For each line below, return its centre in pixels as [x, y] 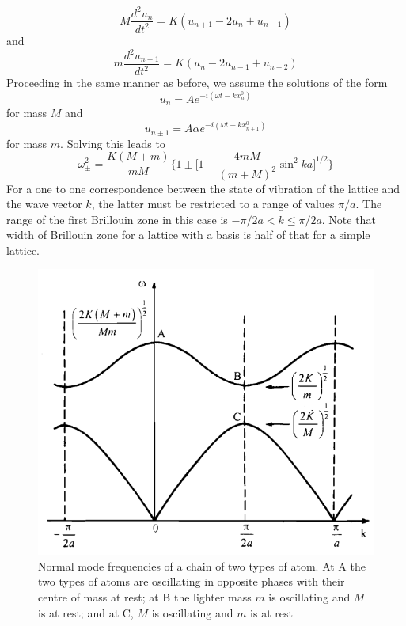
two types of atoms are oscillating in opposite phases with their [192, 581]
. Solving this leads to [113, 143]
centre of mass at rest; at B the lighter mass [145, 597]
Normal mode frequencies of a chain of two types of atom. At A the [202, 565]
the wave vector [44, 204]
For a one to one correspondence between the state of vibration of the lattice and [203, 188]
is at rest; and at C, [86, 612]
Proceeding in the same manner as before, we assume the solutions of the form [197, 83]
